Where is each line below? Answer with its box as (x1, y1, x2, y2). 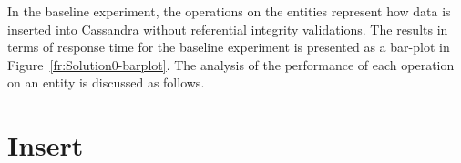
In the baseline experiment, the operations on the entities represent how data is (7, 2, 451, 20)
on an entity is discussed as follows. (7, 73, 205, 92)
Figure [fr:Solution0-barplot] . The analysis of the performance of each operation (7, 55, 455, 74)
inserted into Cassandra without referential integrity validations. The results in (7, 19, 448, 38)
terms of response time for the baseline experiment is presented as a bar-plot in (7, 37, 450, 56)
